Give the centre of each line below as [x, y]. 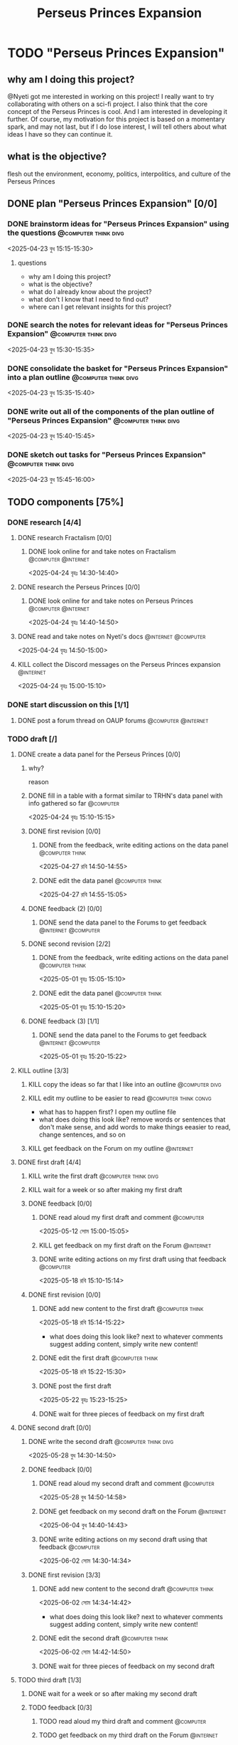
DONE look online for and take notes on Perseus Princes [111, 601]
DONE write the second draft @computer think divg [101, 1441]
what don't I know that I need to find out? [88, 299]
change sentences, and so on [82, 1134]
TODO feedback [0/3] [60, 1707]
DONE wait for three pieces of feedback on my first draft [121, 1413]
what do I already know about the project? [90, 291]
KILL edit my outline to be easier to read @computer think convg [120, 1098]
